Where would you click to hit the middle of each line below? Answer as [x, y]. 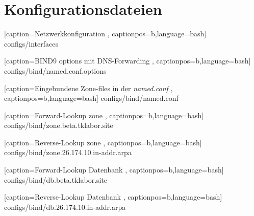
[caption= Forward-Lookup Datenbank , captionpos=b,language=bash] [114, 170]
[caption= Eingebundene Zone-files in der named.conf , [88, 88]
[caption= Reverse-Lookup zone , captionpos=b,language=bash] [103, 142]
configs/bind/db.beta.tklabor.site [56, 179]
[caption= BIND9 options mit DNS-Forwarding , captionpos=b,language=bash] [128, 61]
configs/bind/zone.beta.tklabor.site [59, 125]
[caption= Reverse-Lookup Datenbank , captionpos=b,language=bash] [113, 197]
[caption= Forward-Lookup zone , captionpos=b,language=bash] [104, 115]
